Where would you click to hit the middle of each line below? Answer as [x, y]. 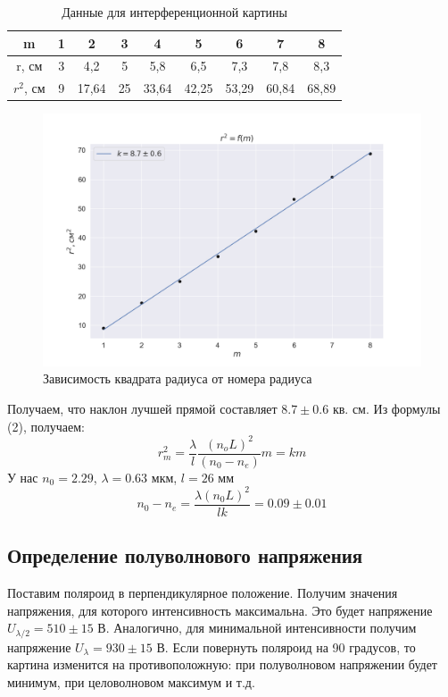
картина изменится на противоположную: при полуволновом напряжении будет [222, 664]
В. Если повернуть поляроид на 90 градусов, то [286, 647]
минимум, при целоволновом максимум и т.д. [131, 681]
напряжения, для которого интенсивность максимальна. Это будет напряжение [220, 610]
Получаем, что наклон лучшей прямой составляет [142, 408]
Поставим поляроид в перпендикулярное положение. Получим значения [203, 593]
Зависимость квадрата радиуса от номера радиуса [178, 378]
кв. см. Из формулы [386, 408]
